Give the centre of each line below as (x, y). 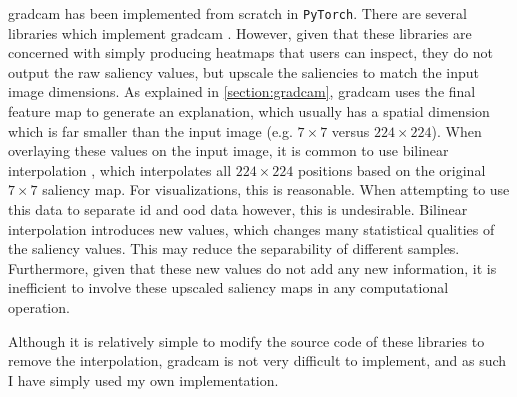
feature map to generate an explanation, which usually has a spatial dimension (249, 111)
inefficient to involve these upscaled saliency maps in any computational (228, 287)
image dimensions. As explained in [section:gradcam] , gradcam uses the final (242, 91)
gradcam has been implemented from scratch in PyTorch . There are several (237, 13)
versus (350, 130)
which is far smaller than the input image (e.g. (150, 130)
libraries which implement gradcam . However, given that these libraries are (240, 32)
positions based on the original (391, 169)
